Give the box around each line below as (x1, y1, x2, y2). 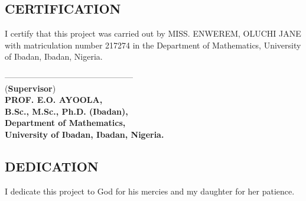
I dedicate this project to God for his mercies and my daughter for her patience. (5, 184, 295, 197)
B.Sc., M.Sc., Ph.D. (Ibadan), (5, 105, 128, 117)
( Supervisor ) (5, 82, 56, 94)
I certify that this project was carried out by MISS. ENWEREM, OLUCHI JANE (5, 27, 301, 40)
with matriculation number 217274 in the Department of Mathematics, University (5, 38, 301, 51)
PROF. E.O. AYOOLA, (5, 93, 103, 106)
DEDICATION (5, 157, 99, 175)
